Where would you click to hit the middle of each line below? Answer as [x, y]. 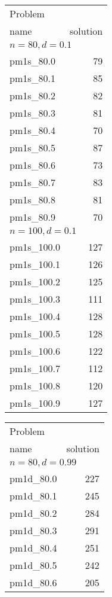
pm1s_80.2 [32, 95]
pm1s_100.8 [35, 386]
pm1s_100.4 [35, 316]
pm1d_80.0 [33, 478]
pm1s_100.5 [35, 333]
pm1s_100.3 [35, 299]
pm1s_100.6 [35, 351]
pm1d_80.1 [33, 496]
